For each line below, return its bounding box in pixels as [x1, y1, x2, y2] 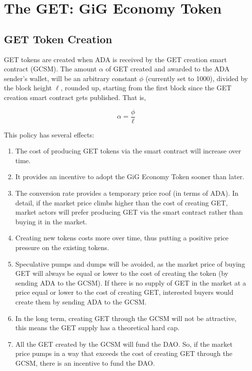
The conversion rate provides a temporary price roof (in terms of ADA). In [15, 187, 239, 198]
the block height [4, 83, 52, 93]
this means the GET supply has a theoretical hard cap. [15, 322, 180, 333]
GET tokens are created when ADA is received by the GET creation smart [4, 54, 227, 64]
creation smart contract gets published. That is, [4, 92, 146, 102]
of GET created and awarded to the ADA [105, 64, 230, 74]
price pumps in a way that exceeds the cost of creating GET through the [15, 348, 233, 358]
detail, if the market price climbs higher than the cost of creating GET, [15, 197, 228, 207]
